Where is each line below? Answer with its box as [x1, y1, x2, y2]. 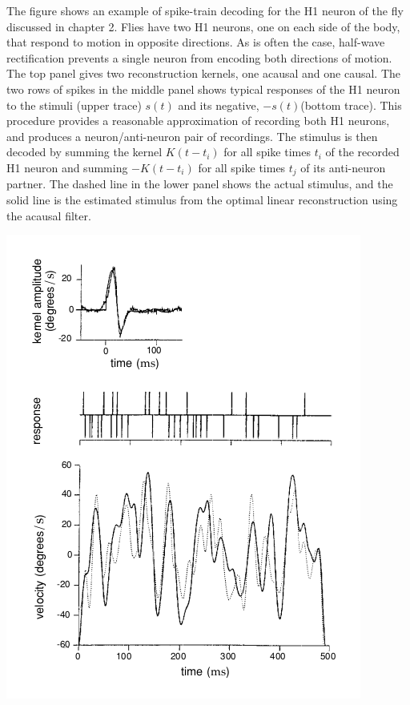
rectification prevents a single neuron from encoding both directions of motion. [6, 49, 392, 66]
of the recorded [325, 143, 400, 160]
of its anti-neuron [300, 159, 386, 175]
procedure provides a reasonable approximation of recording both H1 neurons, [6, 112, 390, 129]
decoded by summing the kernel [6, 143, 163, 160]
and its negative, [178, 96, 259, 113]
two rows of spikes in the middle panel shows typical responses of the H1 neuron [6, 80, 400, 97]
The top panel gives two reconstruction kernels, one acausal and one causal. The [6, 65, 401, 82]
